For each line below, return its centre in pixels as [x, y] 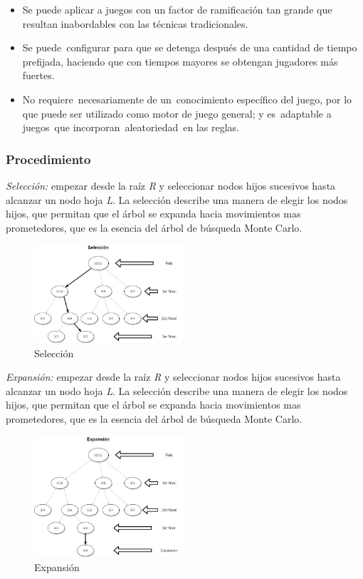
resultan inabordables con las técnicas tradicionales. [135, 23]
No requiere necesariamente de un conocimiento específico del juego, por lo [187, 99]
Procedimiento [48, 159]
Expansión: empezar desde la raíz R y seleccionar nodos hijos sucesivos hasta [173, 377]
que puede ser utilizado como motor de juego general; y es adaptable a [177, 113]
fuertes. [38, 75]
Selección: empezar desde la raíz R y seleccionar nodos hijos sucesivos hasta [171, 185]
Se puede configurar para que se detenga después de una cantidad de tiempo [190, 47]
